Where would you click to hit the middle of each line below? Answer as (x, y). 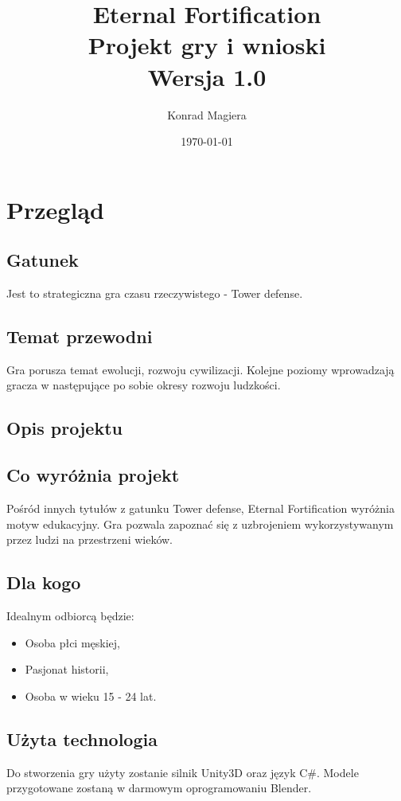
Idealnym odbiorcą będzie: (70, 616)
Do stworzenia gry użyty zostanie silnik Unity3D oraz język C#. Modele (183, 772)
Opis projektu (64, 428)
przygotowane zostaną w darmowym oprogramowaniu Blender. (159, 788)
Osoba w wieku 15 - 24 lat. (91, 696)
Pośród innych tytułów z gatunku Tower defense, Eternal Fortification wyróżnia (200, 508)
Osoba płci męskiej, (72, 642)
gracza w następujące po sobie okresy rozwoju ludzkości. (144, 385)
